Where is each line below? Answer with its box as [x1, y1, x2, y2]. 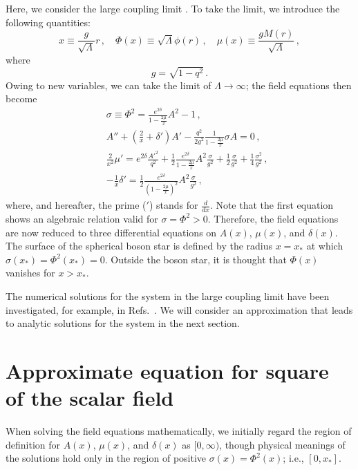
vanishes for [6, 265, 55, 280]
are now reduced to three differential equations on [6, 225, 217, 239]
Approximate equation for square [6, 356, 329, 384]
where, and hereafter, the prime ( [6, 198, 147, 212]
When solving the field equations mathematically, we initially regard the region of [6, 424, 352, 438]
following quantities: [6, 15, 91, 29]
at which [306, 238, 343, 253]
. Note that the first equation [209, 198, 334, 212]
